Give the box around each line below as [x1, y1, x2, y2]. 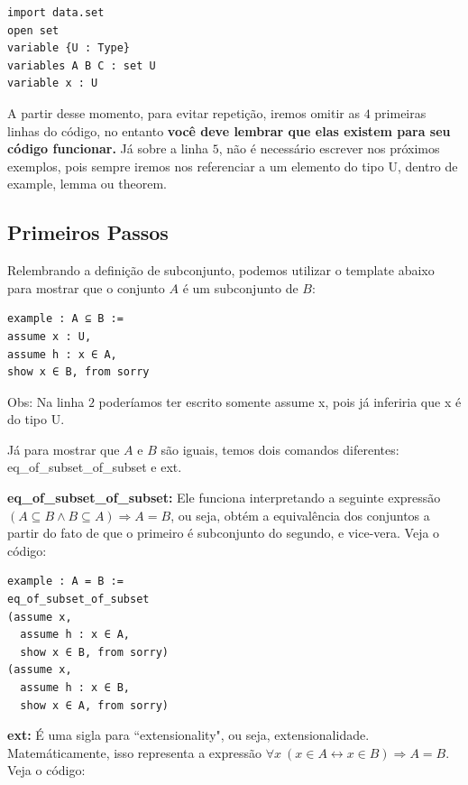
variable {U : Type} [7, 42, 131, 55]
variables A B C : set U [7, 59, 156, 72]
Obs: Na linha [7, 392, 85, 411]
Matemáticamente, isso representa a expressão [7, 743, 262, 762]
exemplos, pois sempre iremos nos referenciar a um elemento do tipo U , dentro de [7, 156, 458, 175]
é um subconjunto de [182, 278, 298, 297]
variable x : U [7, 77, 98, 90]
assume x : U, [7, 329, 92, 343]
